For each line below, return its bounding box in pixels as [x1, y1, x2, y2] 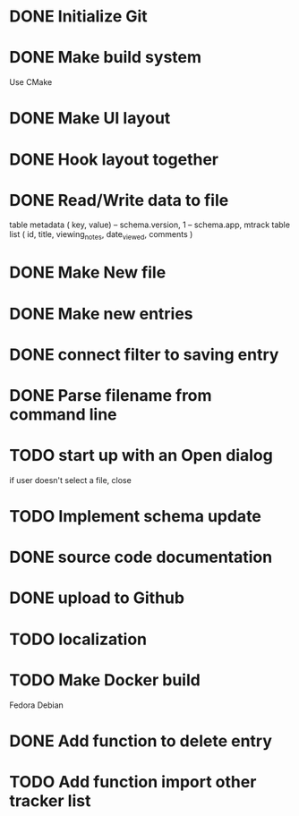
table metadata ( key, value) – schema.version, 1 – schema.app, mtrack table [9, 219, 291, 230]
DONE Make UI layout [9, 108, 171, 129]
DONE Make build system [9, 47, 202, 68]
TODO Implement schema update [9, 506, 262, 527]
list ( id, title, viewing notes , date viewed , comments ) [9, 229, 193, 242]
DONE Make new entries [9, 303, 194, 324]
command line [9, 404, 118, 424]
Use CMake [9, 77, 53, 88]
